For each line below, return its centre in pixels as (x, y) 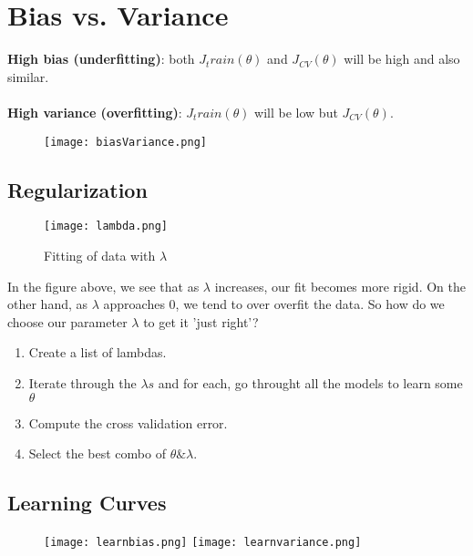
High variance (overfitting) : (95, 112)
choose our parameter (67, 321)
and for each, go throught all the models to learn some (310, 382)
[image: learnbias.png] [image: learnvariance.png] (203, 542)
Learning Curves (87, 503)
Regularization (77, 189)
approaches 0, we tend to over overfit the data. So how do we (274, 304)
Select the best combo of (97, 453)
